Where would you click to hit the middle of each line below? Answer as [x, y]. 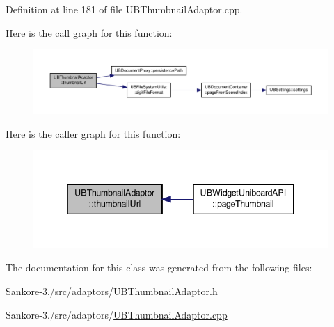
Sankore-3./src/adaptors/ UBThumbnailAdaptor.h [112, 291]
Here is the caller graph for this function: [93, 133]
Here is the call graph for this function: [89, 32]
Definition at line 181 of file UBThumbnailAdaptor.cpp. [124, 9]
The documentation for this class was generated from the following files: [159, 268]
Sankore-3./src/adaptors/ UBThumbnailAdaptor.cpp [117, 314]
